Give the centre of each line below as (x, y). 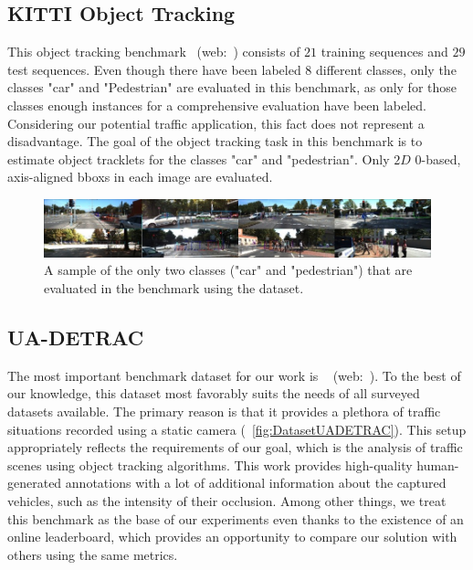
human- (438, 464)
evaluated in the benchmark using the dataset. (174, 288)
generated (35, 483)
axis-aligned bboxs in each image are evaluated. (140, 177)
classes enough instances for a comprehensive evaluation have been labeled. (217, 105)
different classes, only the (386, 69)
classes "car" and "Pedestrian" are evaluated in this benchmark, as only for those (232, 87)
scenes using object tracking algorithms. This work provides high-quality (210, 464)
